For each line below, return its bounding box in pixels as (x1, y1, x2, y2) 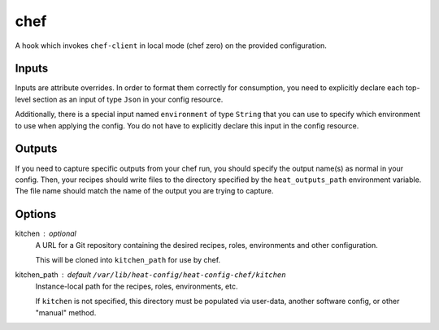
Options (15, 207, 57, 221)
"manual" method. (35, 307, 97, 317)
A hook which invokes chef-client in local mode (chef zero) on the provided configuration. (15, 41, 327, 50)
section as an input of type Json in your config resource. (33, 94, 224, 104)
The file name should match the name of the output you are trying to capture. (15, 186, 274, 196)
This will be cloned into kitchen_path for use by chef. (35, 255, 221, 264)
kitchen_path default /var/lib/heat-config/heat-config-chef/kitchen (15, 270, 286, 280)
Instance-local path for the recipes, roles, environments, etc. (35, 281, 238, 291)
